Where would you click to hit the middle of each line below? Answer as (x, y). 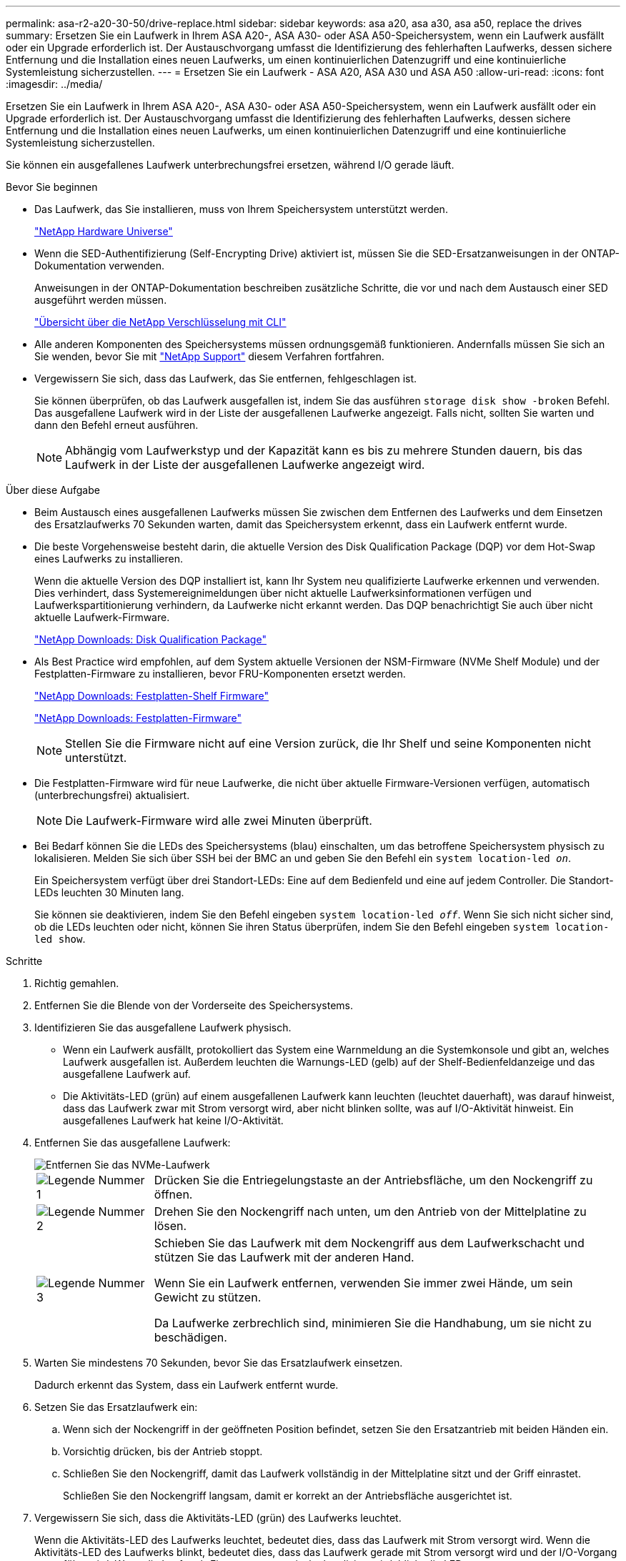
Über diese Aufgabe (53, 490)
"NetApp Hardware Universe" (104, 231)
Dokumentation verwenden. (100, 266)
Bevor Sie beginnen (52, 187)
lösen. (170, 1226)
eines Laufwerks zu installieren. (109, 559)
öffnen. (173, 1194)
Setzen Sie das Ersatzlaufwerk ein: (116, 1407)
